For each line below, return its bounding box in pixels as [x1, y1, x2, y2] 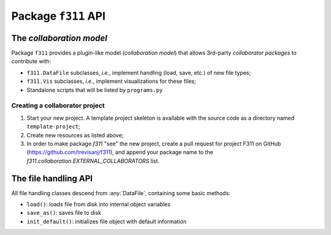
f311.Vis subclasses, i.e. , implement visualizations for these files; [26, 77, 196, 85]
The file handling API [11, 173, 93, 183]
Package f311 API [11, 9, 106, 23]
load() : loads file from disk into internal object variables [26, 201, 171, 208]
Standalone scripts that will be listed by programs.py [26, 86, 163, 93]
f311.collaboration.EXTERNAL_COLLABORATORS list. [26, 157, 160, 164]
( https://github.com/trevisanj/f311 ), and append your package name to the [26, 148, 214, 156]
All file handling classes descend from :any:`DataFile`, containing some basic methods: [11, 189, 231, 196]
